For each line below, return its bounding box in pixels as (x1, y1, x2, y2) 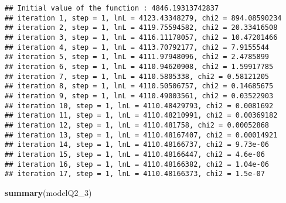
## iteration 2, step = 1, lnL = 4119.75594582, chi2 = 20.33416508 (5, 23, 278, 32)
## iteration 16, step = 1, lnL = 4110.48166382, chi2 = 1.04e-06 (5, 160, 270, 168)
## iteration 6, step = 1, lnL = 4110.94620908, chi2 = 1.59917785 (5, 62, 274, 71)
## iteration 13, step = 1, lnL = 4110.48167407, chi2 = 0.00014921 (5, 130, 278, 139)
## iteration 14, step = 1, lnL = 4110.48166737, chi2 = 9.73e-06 (5, 140, 270, 149)
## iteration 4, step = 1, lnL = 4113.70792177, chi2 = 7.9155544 (5, 43, 270, 51)
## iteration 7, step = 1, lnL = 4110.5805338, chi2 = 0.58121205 (5, 72, 270, 81)
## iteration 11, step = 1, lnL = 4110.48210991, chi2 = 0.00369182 (5, 111, 278, 120)
